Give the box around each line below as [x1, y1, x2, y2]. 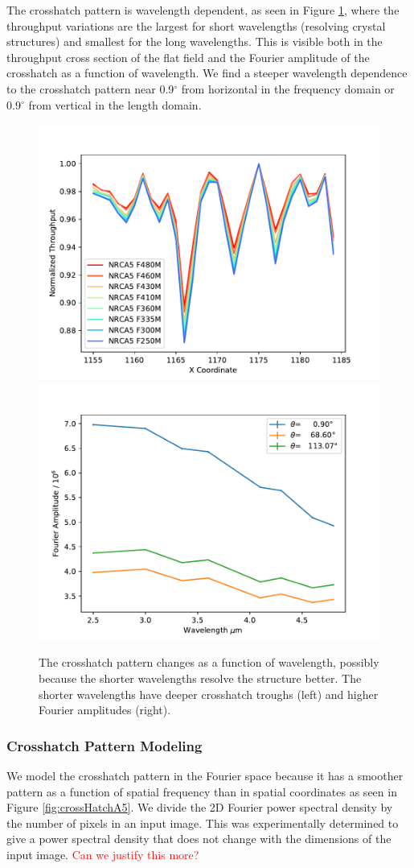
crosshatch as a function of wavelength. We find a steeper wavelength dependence [6, 64, 408, 81]
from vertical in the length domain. [28, 96, 202, 113]
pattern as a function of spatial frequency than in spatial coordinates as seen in [6, 783, 397, 800]
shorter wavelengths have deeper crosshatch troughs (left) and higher [39, 685, 379, 702]
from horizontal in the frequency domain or [181, 80, 395, 97]
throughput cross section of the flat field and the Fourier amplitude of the [6, 48, 370, 65]
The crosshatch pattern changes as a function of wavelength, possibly [39, 654, 379, 671]
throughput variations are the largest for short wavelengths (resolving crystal [6, 17, 386, 34]
